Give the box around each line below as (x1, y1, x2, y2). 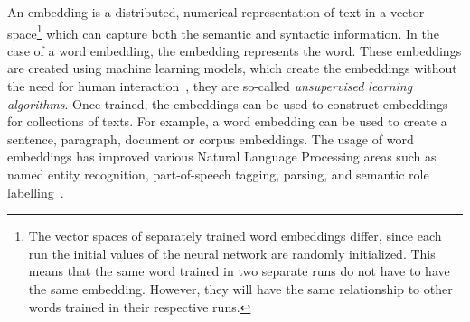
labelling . (7, 182, 64, 201)
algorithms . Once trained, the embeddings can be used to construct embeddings (7, 94, 448, 113)
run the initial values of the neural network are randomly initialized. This (28, 244, 436, 262)
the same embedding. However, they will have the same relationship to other (28, 279, 453, 298)
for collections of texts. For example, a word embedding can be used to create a (7, 112, 447, 131)
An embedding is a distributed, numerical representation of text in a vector (7, 3, 425, 21)
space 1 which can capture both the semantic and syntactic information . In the (7, 21, 439, 42)
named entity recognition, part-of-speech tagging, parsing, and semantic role (7, 165, 429, 183)
